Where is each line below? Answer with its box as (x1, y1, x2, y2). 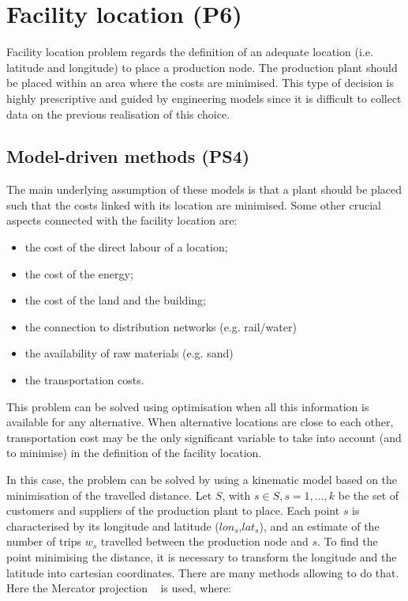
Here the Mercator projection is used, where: (6, 580, 232, 596)
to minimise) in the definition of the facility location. (6, 444, 262, 461)
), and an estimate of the (259, 517, 380, 534)
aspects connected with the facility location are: (6, 212, 238, 229)
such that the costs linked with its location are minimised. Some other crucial (6, 196, 381, 213)
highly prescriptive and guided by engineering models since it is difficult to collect (6, 89, 402, 106)
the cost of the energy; (24, 265, 133, 282)
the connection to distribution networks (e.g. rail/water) (24, 318, 297, 335)
